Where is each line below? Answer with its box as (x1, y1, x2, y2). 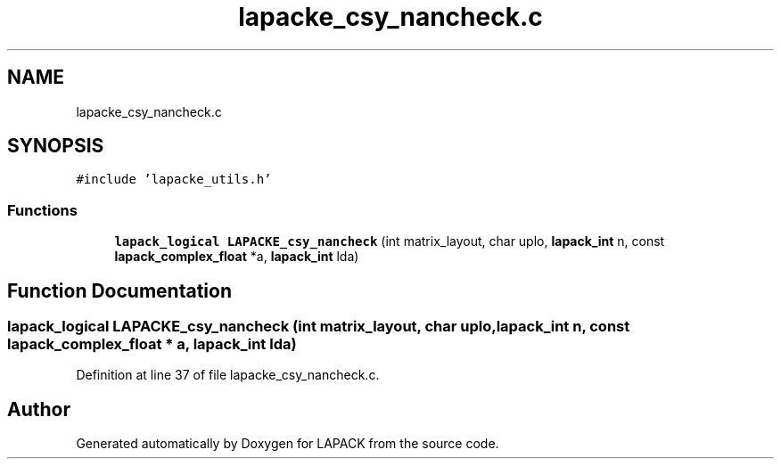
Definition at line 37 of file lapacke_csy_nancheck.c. (76, 367, 380, 383)
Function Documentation (7, 279, 232, 302)
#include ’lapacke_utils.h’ (76, 172, 272, 187)
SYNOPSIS (7, 135, 104, 158)
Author (7, 397, 70, 421)
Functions (7, 200, 78, 219)
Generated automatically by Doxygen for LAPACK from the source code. (76, 436, 499, 452)
